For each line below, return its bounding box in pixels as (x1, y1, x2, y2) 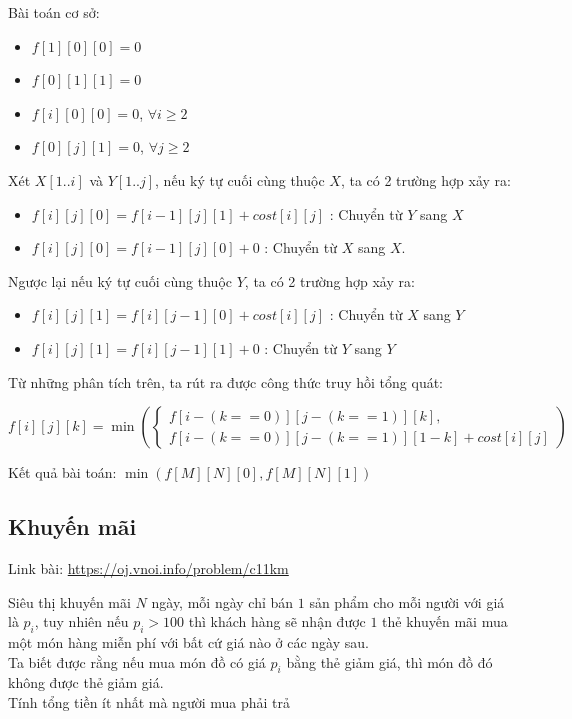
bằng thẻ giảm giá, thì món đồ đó (286, 651, 493, 672)
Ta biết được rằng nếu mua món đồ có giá (8, 651, 266, 672)
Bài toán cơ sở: (8, 2, 100, 22)
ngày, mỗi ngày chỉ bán (151, 591, 294, 612)
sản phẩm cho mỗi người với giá (309, 591, 505, 612)
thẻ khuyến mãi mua (382, 611, 508, 632)
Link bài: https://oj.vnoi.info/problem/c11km (8, 557, 289, 578)
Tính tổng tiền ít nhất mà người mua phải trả (8, 691, 291, 712)
